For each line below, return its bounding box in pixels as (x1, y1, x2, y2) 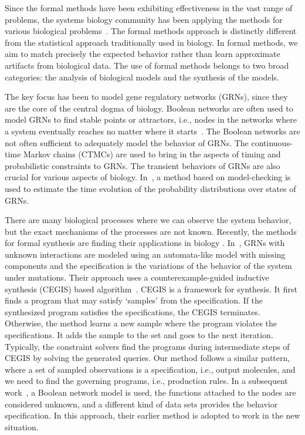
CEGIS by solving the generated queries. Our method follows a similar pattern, (5, 352, 290, 364)
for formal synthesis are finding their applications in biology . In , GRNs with (5, 237, 285, 249)
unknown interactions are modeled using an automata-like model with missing (5, 248, 286, 260)
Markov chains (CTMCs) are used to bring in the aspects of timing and (23, 148, 281, 160)
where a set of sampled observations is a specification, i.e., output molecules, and (5, 363, 296, 375)
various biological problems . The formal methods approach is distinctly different (5, 25, 297, 37)
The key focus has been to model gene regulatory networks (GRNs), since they (5, 90, 288, 103)
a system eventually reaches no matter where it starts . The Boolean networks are (5, 124, 300, 137)
